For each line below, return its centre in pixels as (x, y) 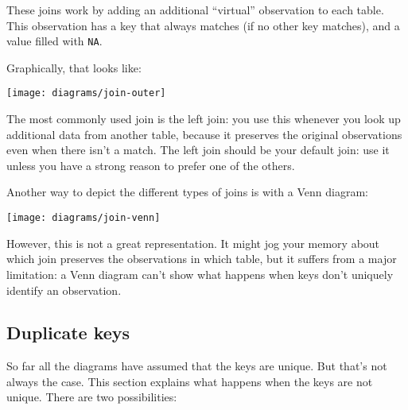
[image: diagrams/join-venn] (84, 218)
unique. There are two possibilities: (92, 397)
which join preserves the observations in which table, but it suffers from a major (202, 259)
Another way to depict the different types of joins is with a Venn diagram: (187, 192)
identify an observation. (64, 290)
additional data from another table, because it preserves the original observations (204, 134)
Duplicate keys (68, 333)
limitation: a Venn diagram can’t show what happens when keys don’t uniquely (200, 274)
